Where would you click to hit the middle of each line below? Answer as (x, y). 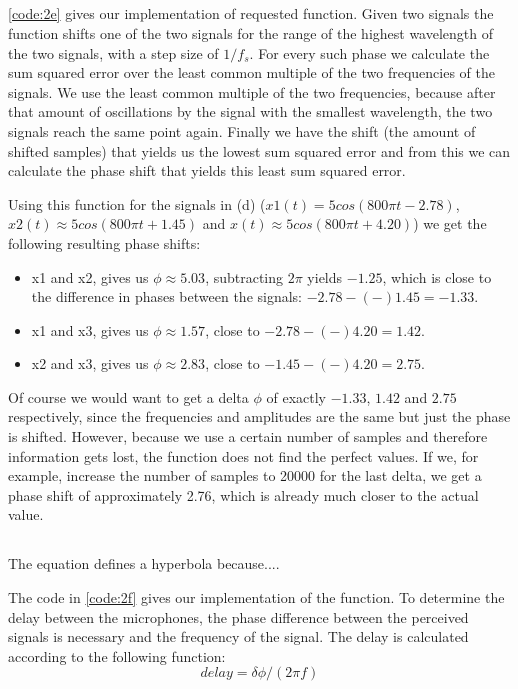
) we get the (450, 223)
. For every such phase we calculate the (369, 52)
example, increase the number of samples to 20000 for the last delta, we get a (245, 475)
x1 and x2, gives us (90, 276)
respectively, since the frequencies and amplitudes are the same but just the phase (259, 416)
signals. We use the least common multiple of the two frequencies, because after (252, 91)
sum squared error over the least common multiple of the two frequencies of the (251, 72)
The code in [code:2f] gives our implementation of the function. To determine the (256, 597)
